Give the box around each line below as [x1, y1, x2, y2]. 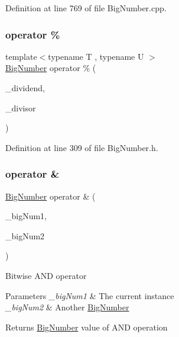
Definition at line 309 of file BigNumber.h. [5, 141, 158, 153]
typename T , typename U [48, 50, 144, 62]
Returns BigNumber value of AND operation [5, 320, 168, 333]
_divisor [5, 101, 36, 114]
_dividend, [5, 82, 45, 94]
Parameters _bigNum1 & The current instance [5, 289, 174, 301]
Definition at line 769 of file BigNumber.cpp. [5, 2, 167, 14]
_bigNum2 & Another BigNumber [5, 301, 129, 313]
